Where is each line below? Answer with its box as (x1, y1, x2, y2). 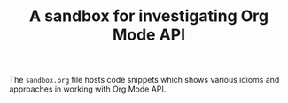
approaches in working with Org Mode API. (9, 84, 167, 94)
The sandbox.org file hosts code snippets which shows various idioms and (9, 75, 280, 85)
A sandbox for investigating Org (29, 6, 269, 26)
